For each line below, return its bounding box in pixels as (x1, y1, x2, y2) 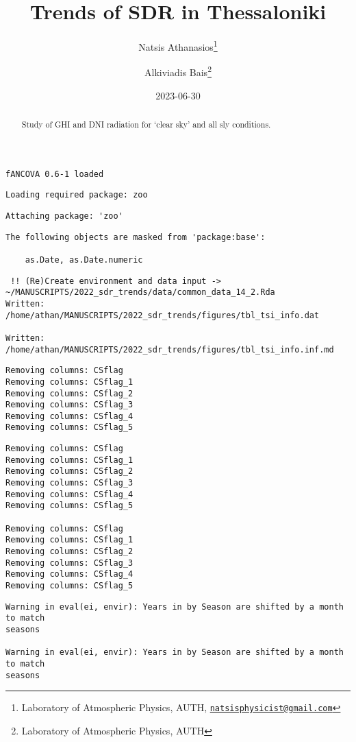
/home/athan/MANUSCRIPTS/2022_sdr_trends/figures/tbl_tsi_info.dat (5, 310, 320, 320)
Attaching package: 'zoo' (5, 211, 123, 221)
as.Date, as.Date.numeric (25, 254, 143, 265)
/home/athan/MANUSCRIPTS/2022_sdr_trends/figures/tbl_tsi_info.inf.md (5, 344, 334, 355)
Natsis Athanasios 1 (138, 38, 218, 53)
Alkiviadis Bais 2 (144, 63, 212, 80)
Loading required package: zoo (5, 190, 148, 200)
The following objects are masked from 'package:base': (5, 232, 266, 242)
